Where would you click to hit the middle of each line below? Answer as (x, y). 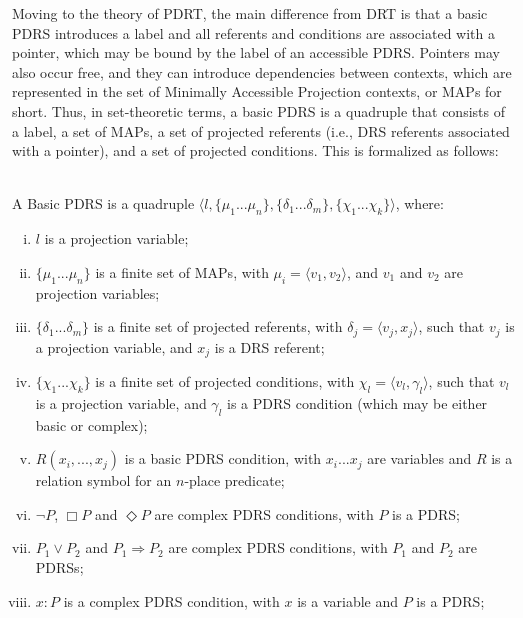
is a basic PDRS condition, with (223, 458)
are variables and (419, 458)
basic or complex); (91, 424)
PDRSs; (59, 567)
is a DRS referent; (269, 346)
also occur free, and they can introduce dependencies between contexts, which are (262, 71)
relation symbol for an (103, 480)
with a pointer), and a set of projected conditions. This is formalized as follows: (255, 150)
